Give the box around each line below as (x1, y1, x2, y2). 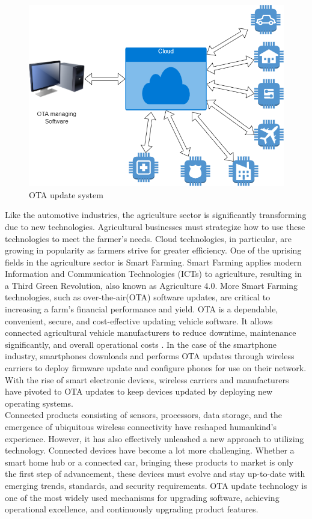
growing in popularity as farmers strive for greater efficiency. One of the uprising (5, 244, 302, 256)
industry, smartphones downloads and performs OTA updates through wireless (5, 350, 295, 362)
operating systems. (5, 396, 73, 409)
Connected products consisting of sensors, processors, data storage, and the (5, 408, 283, 421)
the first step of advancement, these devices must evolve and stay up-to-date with (5, 467, 305, 480)
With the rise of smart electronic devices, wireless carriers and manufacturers (5, 373, 289, 386)
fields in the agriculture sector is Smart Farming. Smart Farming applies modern (5, 255, 302, 268)
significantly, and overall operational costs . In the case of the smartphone (5, 338, 277, 350)
